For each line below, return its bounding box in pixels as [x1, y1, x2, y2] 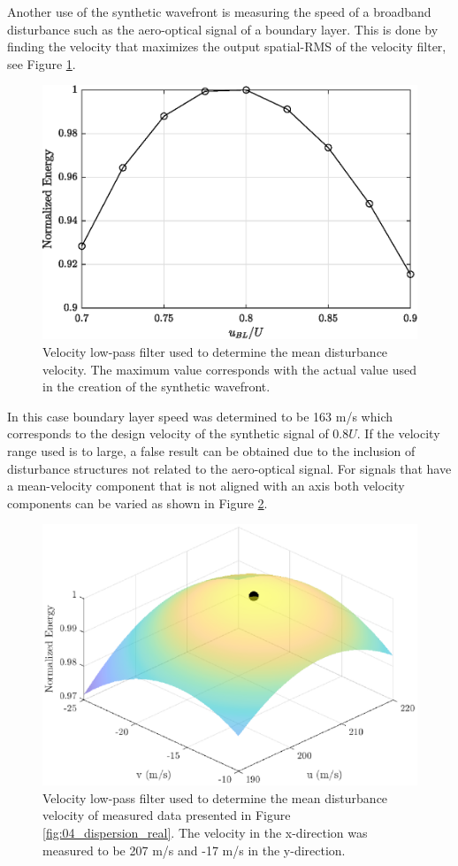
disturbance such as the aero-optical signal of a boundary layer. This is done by [7, 19, 439, 38]
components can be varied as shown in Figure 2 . [7, 493, 268, 512]
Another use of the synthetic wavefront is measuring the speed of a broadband [7, 3, 431, 20]
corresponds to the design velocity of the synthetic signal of [7, 424, 329, 443]
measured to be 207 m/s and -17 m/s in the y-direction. [42, 840, 346, 859]
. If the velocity [356, 424, 440, 443]
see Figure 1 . [7, 54, 76, 73]
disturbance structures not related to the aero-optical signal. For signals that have [7, 459, 452, 477]
